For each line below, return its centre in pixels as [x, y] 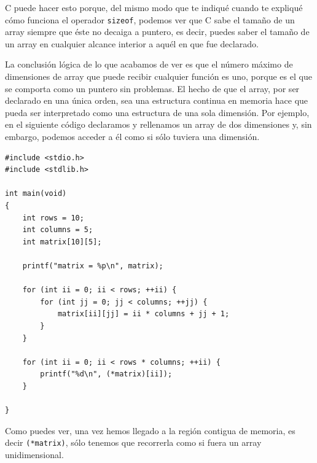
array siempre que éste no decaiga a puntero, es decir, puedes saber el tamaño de [157, 32]
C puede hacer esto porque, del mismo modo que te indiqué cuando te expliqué [154, 7]
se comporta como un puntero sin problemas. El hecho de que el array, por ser [152, 88]
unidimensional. [34, 454]
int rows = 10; [53, 218]
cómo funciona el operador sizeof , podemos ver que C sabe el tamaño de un [150, 19]
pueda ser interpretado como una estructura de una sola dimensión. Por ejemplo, [157, 112]
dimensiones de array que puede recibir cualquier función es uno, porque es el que [158, 76]
